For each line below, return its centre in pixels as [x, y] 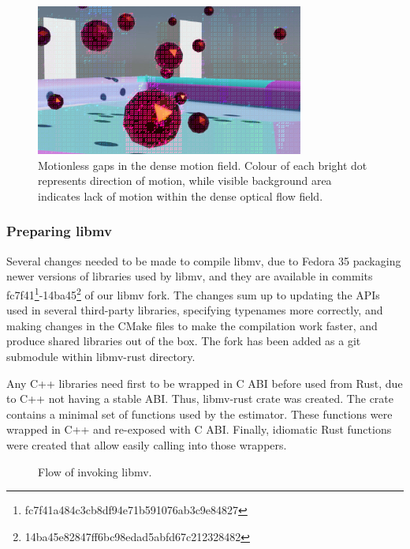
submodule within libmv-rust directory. [101, 356]
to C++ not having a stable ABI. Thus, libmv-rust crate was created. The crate [200, 399]
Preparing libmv [59, 231]
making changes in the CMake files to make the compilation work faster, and [192, 325]
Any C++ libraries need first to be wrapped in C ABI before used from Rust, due [205, 383]
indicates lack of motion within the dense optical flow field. [181, 196]
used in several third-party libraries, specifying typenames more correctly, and [195, 310]
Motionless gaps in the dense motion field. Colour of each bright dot [203, 165]
